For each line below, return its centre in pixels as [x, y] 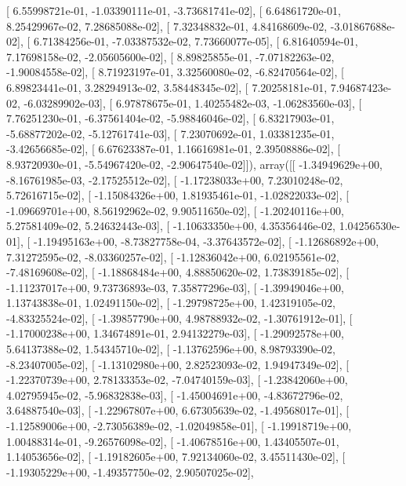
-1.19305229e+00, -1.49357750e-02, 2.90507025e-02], [130, 471]
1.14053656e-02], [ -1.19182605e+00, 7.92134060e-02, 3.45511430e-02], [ [176, 457]
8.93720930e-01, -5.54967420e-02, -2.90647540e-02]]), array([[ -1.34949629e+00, [194, 164]
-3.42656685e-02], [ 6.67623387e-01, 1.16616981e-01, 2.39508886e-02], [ [174, 149]
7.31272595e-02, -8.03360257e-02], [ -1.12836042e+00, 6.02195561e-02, [173, 256]
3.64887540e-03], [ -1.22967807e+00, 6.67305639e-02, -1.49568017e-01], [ [178, 410]
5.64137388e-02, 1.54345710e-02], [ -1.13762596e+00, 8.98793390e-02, [171, 349]
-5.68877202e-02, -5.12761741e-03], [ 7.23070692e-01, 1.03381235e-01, [170, 133]
